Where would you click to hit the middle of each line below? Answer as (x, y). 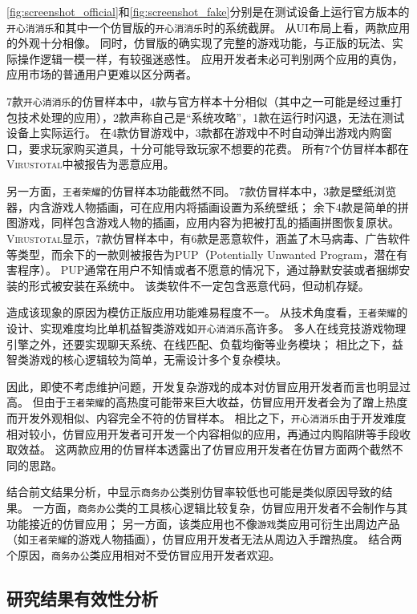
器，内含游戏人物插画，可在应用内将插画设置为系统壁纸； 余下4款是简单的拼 (208, 206)
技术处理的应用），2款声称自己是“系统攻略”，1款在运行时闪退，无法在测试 (211, 117)
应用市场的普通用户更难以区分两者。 (102, 74)
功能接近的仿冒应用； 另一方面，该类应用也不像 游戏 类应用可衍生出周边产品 (203, 523)
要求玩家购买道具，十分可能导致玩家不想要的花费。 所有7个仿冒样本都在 (219, 148)
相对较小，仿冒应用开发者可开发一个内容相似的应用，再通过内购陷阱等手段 (203, 433)
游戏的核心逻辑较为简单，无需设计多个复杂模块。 (158, 360)
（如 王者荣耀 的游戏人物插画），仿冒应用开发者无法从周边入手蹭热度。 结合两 (204, 539)
